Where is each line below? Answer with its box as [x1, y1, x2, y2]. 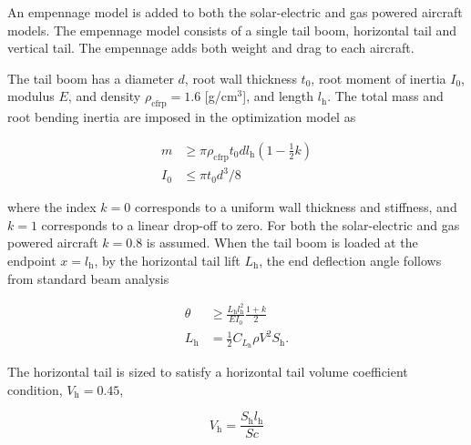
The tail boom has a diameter [7, 68, 174, 87]
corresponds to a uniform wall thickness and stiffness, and [134, 197, 457, 217]
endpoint [7, 250, 56, 269]
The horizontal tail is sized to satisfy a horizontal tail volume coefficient [7, 362, 408, 381]
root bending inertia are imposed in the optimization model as [7, 107, 356, 126]
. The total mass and [327, 86, 444, 106]
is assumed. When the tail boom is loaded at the [146, 233, 418, 252]
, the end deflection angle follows [259, 250, 442, 269]
